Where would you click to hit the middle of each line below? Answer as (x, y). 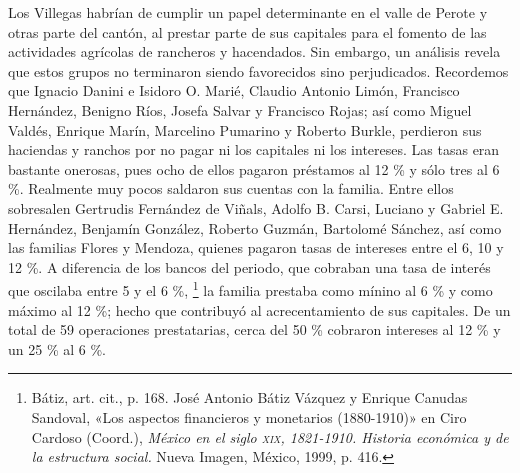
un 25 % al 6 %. (57, 348)
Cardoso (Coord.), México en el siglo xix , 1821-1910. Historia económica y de (270, 436)
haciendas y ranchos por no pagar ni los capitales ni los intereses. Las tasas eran (254, 149)
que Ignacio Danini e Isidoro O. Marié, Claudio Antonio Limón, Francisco (234, 90)
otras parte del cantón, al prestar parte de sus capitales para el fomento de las (247, 31)
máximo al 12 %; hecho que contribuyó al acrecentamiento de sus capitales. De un (259, 309)
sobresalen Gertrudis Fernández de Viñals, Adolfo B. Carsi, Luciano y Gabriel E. (256, 207)
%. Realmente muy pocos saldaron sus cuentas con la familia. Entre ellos (231, 188)
